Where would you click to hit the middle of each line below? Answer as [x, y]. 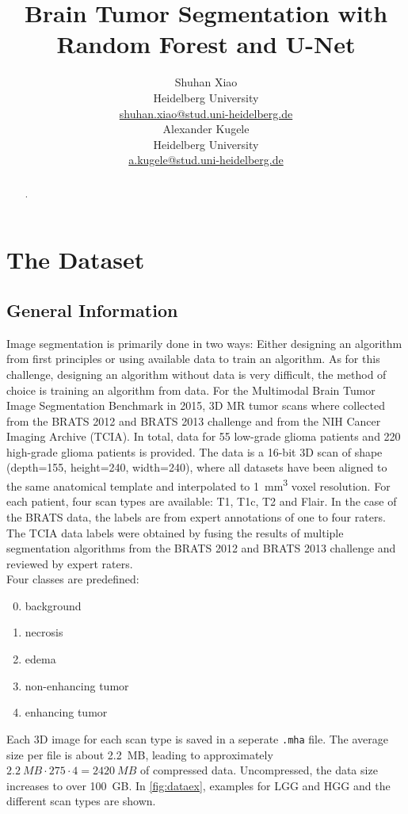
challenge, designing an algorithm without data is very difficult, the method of [196, 374]
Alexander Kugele [206, 129]
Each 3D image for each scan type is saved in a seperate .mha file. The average [198, 738]
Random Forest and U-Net [206, 44]
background [53, 605]
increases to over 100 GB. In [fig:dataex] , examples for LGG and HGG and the [198, 785]
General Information [92, 310]
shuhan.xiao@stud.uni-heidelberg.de [206, 113]
